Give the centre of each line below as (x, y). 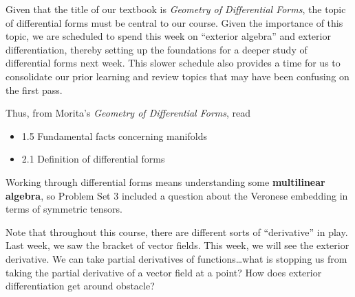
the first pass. (34, 90)
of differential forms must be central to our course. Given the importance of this (174, 22)
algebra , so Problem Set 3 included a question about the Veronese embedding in (177, 195)
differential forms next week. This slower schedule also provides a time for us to (173, 63)
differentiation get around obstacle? (80, 286)
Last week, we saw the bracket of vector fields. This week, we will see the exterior (177, 245)
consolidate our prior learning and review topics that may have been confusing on (177, 76)
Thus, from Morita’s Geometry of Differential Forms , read (128, 113)
